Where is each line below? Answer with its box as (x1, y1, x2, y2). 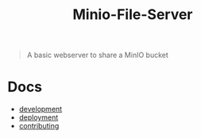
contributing (18, 121, 60, 131)
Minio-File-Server (72, 6, 193, 24)
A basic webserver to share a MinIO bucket (26, 50, 168, 60)
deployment (18, 113, 59, 122)
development (18, 105, 63, 114)
